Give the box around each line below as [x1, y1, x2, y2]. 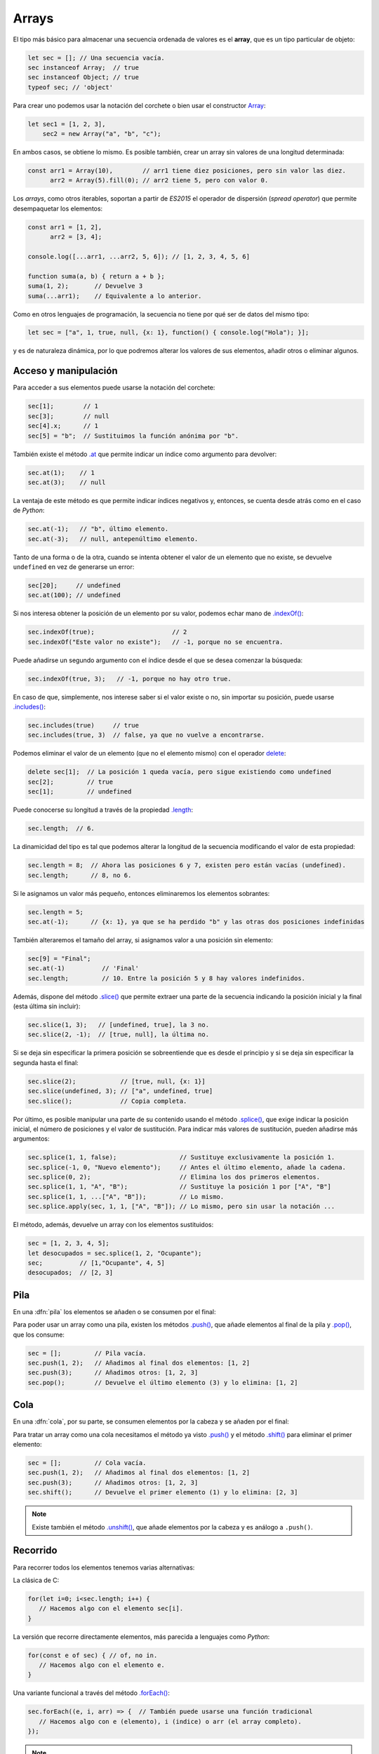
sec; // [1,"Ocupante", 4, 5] [27, 1259, 165, 1266]
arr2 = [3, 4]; [50, 233, 102, 241]
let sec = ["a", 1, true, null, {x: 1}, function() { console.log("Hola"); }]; [27, 328, 310, 337]
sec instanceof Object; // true [27, 74, 140, 81]
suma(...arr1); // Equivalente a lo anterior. [27, 292, 202, 300]
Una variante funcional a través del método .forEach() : [13, 1689, 170, 1697]
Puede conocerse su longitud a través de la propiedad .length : [13, 805, 193, 814]
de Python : [13, 506, 45, 515]
